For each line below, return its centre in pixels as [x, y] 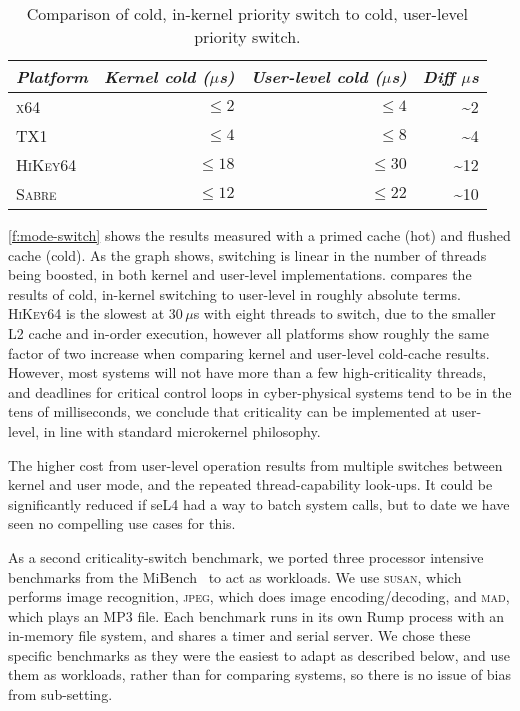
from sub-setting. [60, 694]
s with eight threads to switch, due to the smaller [344, 313]
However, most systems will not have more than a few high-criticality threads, [247, 372]
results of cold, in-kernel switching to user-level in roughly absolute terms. [234, 293]
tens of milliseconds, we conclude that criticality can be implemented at [227, 411]
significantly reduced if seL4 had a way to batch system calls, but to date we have [259, 503]
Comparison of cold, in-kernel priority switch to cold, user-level [247, 13]
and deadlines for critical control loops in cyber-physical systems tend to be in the [260, 391]
